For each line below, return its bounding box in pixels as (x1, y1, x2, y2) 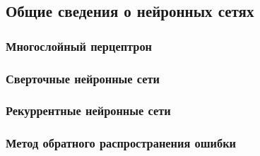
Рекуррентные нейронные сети (6, 102, 171, 119)
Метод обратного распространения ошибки (6, 134, 236, 152)
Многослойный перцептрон (6, 37, 153, 54)
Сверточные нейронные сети (6, 69, 160, 87)
